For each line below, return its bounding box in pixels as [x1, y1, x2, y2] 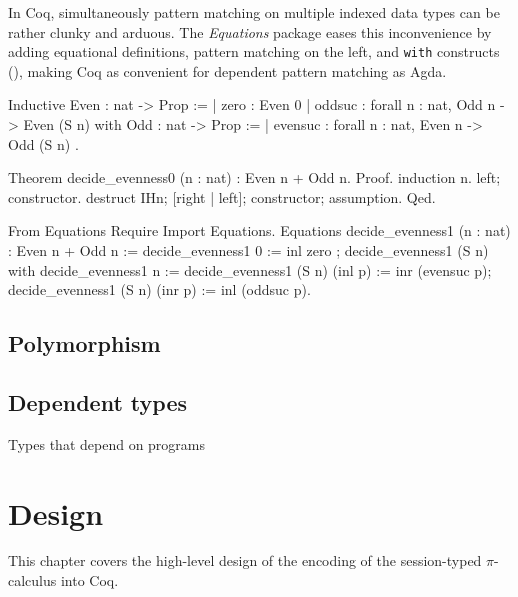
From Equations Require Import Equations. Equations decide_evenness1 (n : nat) [8, 220, 511, 241]
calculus [8, 570, 57, 591]
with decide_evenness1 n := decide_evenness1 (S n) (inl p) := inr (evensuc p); [8, 259, 492, 280]
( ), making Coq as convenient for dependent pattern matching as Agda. [8, 60, 447, 81]
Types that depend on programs [8, 433, 206, 454]
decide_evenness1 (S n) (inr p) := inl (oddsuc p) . [8, 279, 311, 300]
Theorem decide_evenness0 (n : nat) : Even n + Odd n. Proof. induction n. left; [8, 167, 501, 188]
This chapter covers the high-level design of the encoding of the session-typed [8, 550, 482, 571]
